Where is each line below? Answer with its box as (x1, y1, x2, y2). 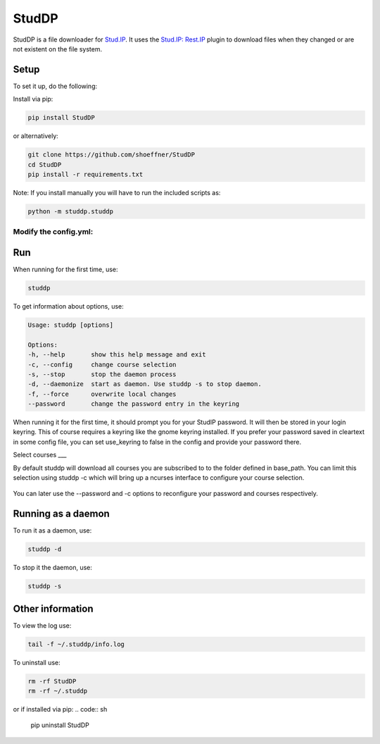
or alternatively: (13, 132, 59, 140)
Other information (13, 602, 94, 614)
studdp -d (27, 545, 62, 553)
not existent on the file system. (13, 44, 103, 53)
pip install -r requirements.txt (27, 170, 144, 178)
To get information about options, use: (13, 302, 125, 310)
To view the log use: (13, 621, 72, 630)
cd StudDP (27, 161, 62, 168)
